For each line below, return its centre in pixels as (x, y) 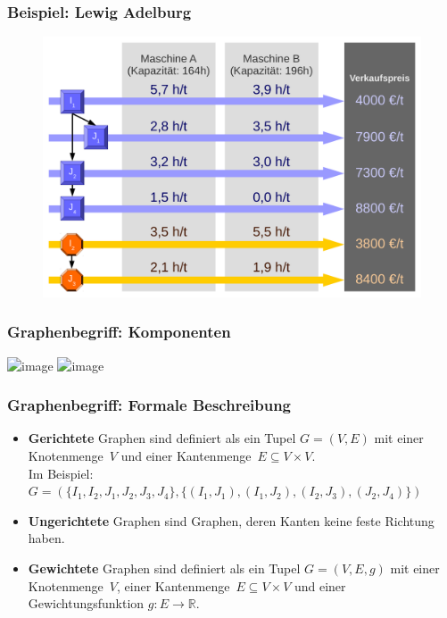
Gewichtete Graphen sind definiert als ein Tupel (164, 568)
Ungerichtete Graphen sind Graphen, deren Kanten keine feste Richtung (231, 520)
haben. (46, 538)
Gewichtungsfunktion (86, 603)
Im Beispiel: (61, 473)
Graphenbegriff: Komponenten (119, 332)
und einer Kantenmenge (186, 455)
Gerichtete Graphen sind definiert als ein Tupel (162, 438)
